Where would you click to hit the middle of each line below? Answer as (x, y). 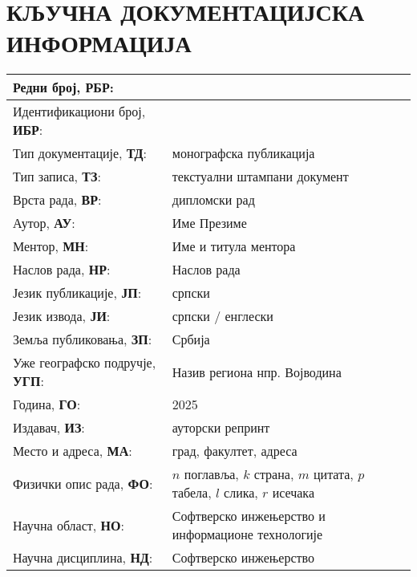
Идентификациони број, (79, 112)
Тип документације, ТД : (80, 153)
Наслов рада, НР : (62, 270)
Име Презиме (209, 223)
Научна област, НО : (69, 525)
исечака (293, 493)
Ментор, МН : (51, 246)
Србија (191, 339)
